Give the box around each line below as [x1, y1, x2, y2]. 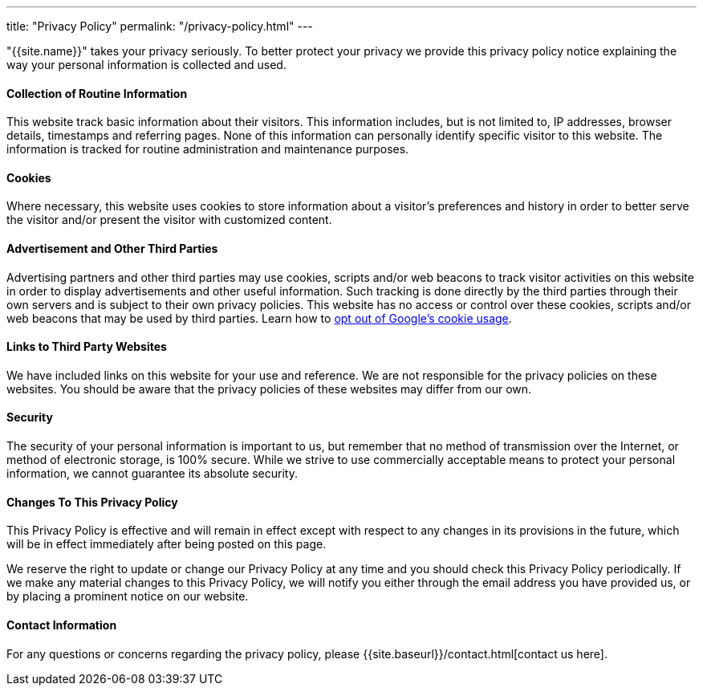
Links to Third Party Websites [6, 340, 167, 354]
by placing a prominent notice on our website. [6, 589, 249, 604]
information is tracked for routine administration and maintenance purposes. [6, 142, 409, 157]
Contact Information [6, 617, 117, 632]
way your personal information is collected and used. [6, 58, 286, 71]
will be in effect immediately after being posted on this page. [6, 537, 327, 552]
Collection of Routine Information [6, 86, 188, 100]
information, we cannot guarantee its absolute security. [6, 466, 298, 481]
